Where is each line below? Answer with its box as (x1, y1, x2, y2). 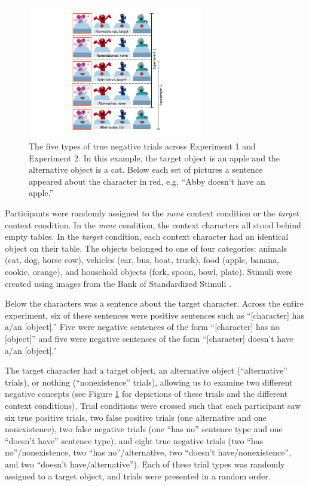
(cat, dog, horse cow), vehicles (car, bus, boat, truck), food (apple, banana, (5, 253, 279, 266)
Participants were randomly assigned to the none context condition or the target (5, 207, 299, 219)
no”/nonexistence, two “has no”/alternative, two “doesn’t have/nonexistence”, (5, 446, 292, 459)
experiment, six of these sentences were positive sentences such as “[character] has (5, 308, 304, 321)
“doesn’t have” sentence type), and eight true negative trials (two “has (5, 434, 264, 447)
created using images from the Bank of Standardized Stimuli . (5, 277, 231, 289)
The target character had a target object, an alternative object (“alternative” (5, 364, 287, 377)
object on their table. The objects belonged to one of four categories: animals (5, 242, 287, 254)
